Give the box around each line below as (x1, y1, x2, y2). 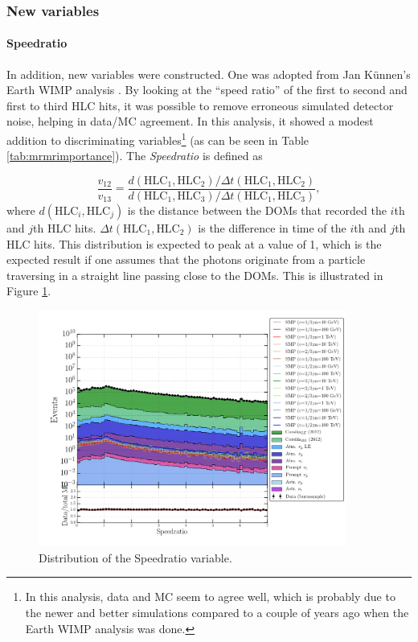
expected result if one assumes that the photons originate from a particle (6, 251, 366, 268)
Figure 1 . (6, 282, 51, 299)
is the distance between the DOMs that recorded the (127, 201, 387, 218)
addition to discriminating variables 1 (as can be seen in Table (6, 130, 309, 148)
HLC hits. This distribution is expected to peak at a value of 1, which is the (6, 235, 382, 252)
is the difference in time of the (198, 219, 346, 236)
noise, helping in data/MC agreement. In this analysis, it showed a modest (6, 113, 374, 130)
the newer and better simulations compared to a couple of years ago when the (25, 603, 409, 620)
